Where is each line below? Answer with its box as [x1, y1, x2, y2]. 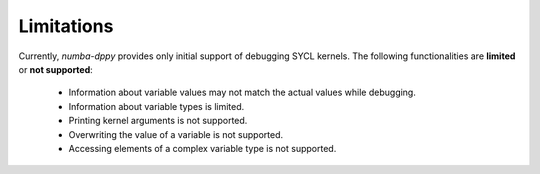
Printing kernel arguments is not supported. [68, 115, 248, 127]
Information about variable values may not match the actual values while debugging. [68, 86, 417, 99]
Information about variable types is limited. [68, 100, 245, 112]
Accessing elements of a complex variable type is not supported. [68, 142, 337, 154]
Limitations [18, 15, 114, 37]
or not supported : [18, 63, 94, 75]
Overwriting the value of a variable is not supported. [68, 128, 284, 140]
